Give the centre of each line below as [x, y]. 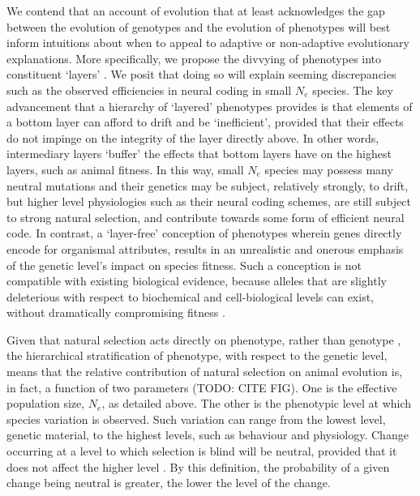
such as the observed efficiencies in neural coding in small [149, 90]
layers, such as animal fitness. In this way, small [125, 169]
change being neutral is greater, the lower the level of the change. [169, 483]
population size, [46, 403]
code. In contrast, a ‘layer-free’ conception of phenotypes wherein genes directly [204, 233]
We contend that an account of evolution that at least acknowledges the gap [196, 11]
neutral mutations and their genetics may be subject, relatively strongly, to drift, [208, 185]
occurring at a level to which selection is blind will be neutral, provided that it [202, 451]
